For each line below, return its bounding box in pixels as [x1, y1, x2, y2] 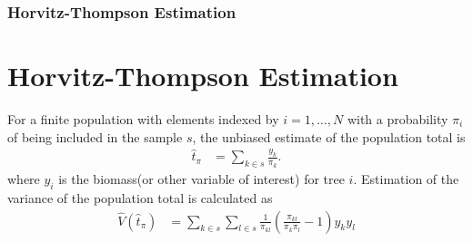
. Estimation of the [353, 169, 459, 189]
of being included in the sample [7, 127, 183, 146]
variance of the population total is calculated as [7, 189, 273, 208]
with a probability [347, 109, 448, 128]
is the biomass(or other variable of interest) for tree [58, 169, 345, 189]
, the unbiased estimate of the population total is [192, 127, 466, 146]
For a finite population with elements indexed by [7, 109, 279, 128]
